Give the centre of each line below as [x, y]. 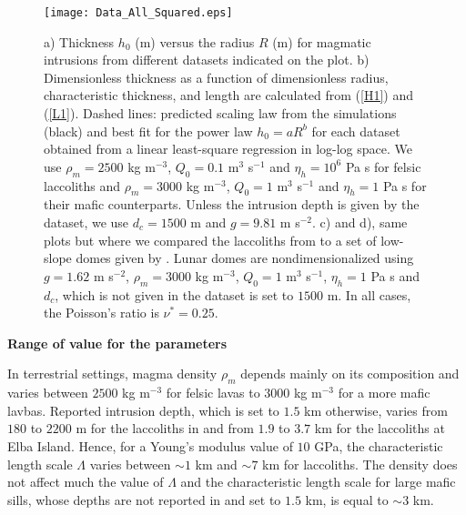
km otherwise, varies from [376, 410]
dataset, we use [86, 222]
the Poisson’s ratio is [101, 313]
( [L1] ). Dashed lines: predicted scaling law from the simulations [220, 113]
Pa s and [395, 275]
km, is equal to [347, 499]
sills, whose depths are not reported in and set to [144, 499]
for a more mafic [384, 393]
